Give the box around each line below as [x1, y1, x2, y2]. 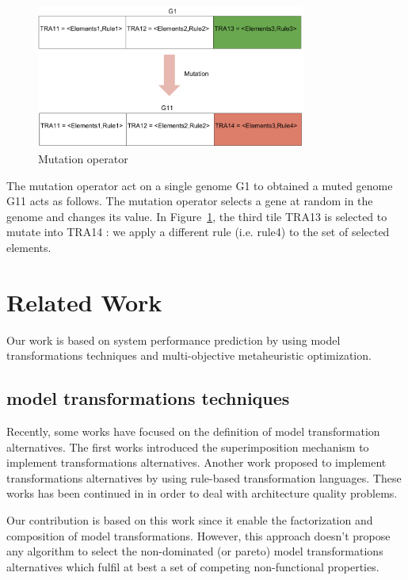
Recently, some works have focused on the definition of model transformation [6, 422, 380, 439]
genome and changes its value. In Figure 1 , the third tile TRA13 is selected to [6, 208, 387, 224]
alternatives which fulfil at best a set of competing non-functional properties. [6, 558, 379, 574]
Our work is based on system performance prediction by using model [6, 331, 341, 348]
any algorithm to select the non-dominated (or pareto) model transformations [6, 543, 383, 559]
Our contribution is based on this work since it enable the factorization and [6, 511, 373, 528]
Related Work [6, 285, 162, 318]
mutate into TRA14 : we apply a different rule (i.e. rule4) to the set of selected [6, 223, 390, 240]
